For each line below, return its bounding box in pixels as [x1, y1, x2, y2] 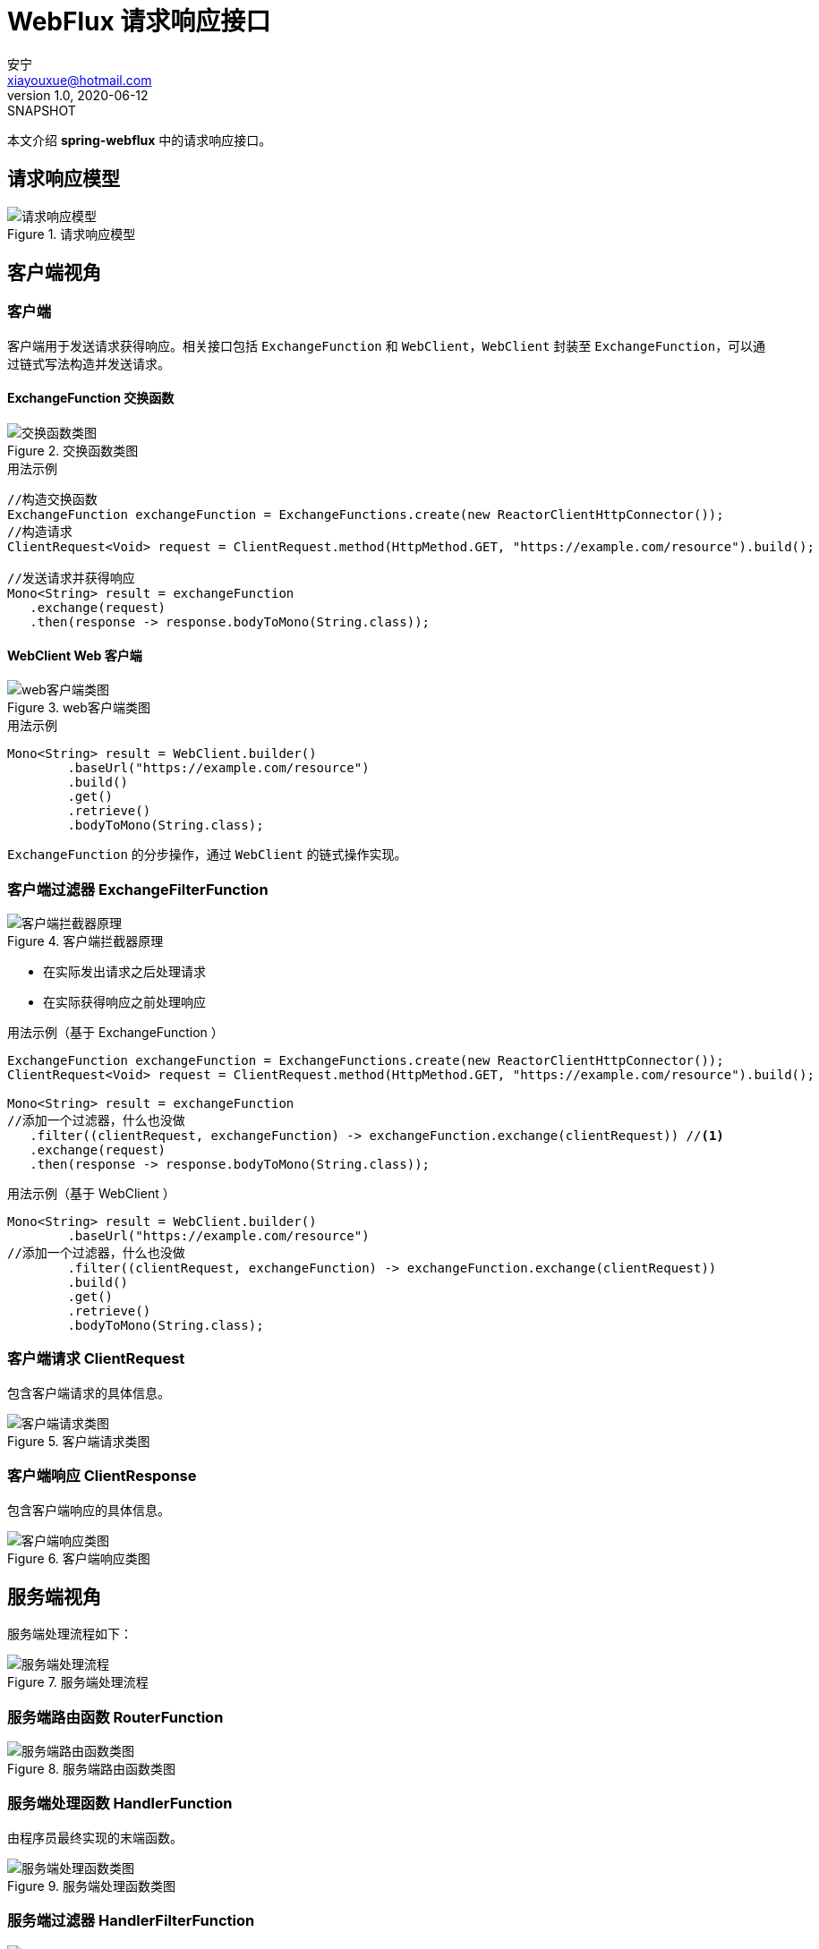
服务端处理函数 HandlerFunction [7, 1794, 233, 1813]
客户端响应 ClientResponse [7, 1467, 197, 1485]
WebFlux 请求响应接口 [7, 6, 271, 37]
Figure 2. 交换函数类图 [7, 443, 139, 459]
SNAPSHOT [7, 102, 76, 118]
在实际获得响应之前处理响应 [43, 994, 206, 1009]
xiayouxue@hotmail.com [7, 72, 152, 88]
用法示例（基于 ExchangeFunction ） [7, 1025, 224, 1040]
